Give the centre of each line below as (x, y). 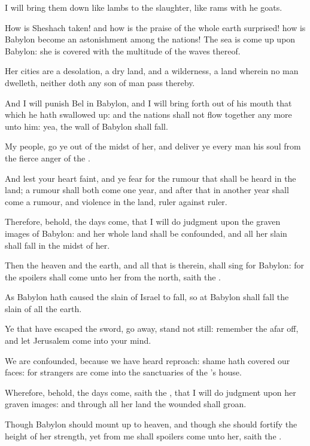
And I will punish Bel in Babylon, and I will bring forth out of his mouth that (148, 103)
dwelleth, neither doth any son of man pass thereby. (100, 82)
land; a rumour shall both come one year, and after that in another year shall (147, 190)
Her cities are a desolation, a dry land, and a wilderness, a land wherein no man (152, 71)
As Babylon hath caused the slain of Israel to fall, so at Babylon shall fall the (147, 297)
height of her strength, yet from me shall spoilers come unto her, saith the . (143, 436)
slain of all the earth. (43, 308)
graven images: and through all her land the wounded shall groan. (126, 404)
